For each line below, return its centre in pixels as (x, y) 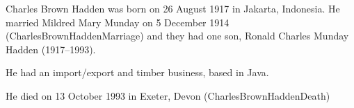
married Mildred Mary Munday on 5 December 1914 (118, 22)
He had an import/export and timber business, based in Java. (137, 72)
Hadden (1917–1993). (51, 49)
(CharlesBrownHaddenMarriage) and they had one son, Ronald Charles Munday (177, 36)
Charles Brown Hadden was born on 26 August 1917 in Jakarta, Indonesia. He (173, 8)
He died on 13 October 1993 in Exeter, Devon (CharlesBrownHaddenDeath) (168, 95)
